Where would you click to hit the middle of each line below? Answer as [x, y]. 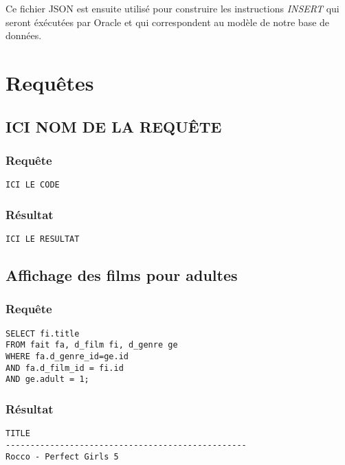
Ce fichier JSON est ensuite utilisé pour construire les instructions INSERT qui [172, 8]
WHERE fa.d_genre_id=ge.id [67, 356]
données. [24, 35]
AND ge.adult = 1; [47, 379]
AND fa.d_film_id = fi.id [65, 368]
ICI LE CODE [33, 185]
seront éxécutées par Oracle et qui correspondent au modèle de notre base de [168, 22]
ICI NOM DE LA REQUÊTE [114, 126]
